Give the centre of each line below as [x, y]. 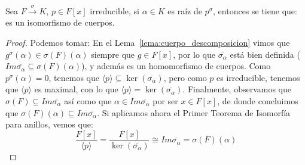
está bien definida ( [265, 54]
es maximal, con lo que [76, 89]
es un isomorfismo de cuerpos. [60, 22]
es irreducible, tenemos [258, 77]
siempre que [113, 54]
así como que [88, 100]
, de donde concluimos [258, 100]
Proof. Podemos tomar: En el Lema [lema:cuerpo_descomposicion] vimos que [148, 42]
